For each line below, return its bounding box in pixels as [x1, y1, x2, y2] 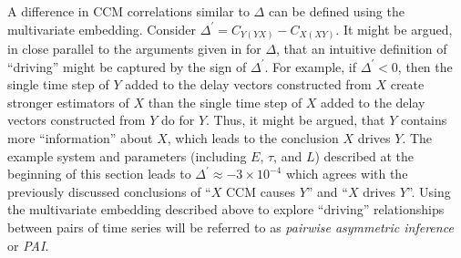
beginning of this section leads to [7, 164, 191, 183]
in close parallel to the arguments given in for [7, 39, 261, 58]
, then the [397, 57, 453, 76]
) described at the [314, 146, 415, 165]
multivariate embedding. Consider [7, 19, 197, 38]
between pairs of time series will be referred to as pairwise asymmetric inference [7, 218, 454, 237]
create [390, 75, 425, 94]
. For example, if [264, 57, 357, 76]
